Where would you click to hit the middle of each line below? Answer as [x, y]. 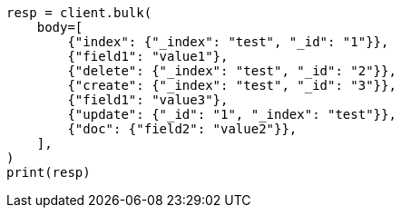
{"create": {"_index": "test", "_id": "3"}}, [232, 85]
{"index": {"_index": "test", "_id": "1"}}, [228, 42]
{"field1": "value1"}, [148, 56]
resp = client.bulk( [79, 13]
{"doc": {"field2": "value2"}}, [182, 129]
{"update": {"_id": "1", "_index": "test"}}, [232, 114]
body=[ [60, 27]
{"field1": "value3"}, [148, 100]
